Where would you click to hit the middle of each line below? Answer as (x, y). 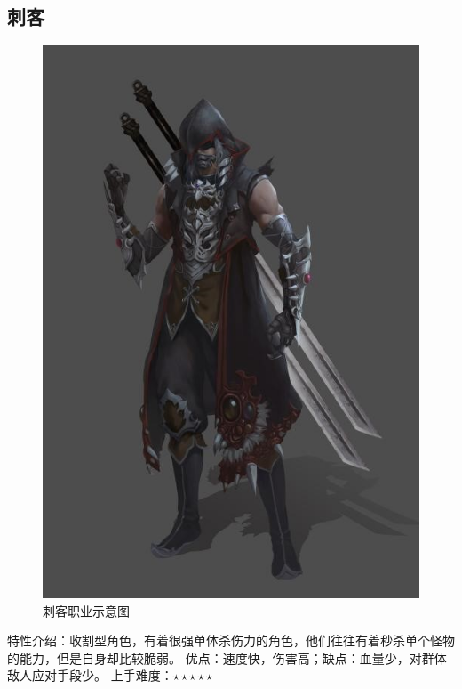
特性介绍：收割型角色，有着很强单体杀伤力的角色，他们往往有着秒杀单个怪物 (231, 640)
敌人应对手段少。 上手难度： (90, 675)
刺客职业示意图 (86, 610)
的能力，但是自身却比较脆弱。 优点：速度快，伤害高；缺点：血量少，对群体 (227, 657)
